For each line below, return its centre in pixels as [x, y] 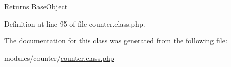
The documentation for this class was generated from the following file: [116, 41]
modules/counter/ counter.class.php [59, 58]
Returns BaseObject [36, 6]
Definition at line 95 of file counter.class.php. [75, 23]
